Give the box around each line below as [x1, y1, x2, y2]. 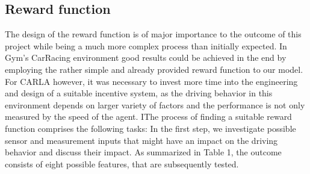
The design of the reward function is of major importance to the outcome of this [5, 28, 302, 40]
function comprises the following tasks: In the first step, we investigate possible [5, 122, 296, 134]
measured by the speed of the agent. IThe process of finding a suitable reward [5, 110, 292, 123]
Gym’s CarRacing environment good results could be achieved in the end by [5, 51, 287, 64]
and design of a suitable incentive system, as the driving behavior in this [5, 87, 273, 99]
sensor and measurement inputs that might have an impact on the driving [5, 134, 278, 146]
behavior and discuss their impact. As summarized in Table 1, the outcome [5, 146, 282, 158]
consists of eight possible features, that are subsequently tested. [5, 157, 239, 170]
